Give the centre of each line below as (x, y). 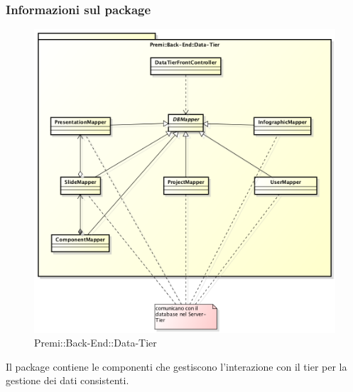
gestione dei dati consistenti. (67, 380)
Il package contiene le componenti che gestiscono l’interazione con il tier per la (176, 366)
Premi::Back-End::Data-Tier (96, 343)
